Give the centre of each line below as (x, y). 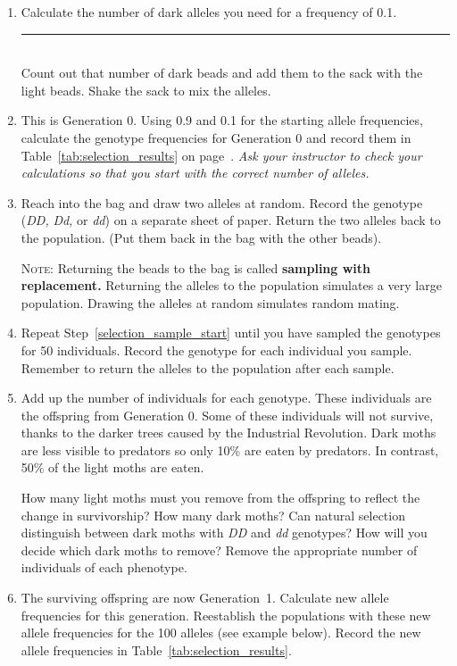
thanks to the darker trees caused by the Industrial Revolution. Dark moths (228, 433)
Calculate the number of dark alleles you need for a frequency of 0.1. (209, 12)
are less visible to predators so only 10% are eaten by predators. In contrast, (230, 450)
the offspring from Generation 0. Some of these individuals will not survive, (227, 415)
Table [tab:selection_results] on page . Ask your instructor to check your (221, 155)
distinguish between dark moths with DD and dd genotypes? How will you (224, 533)
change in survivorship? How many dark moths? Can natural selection (213, 515)
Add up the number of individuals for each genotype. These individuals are (226, 398)
